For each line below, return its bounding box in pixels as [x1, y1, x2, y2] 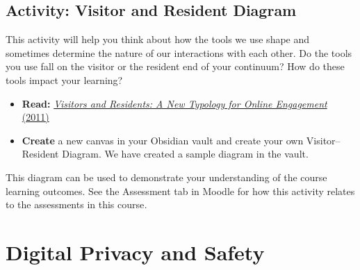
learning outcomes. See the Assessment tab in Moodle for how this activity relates [6, 183, 355, 198]
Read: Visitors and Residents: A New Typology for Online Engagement [22, 96, 327, 110]
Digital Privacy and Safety [6, 237, 265, 266]
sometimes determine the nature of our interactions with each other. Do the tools [6, 45, 352, 60]
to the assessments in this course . [6, 197, 147, 212]
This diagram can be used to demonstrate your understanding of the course [6, 169, 327, 184]
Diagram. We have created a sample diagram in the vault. [62, 146, 309, 161]
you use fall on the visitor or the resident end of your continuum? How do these [6, 59, 345, 74]
